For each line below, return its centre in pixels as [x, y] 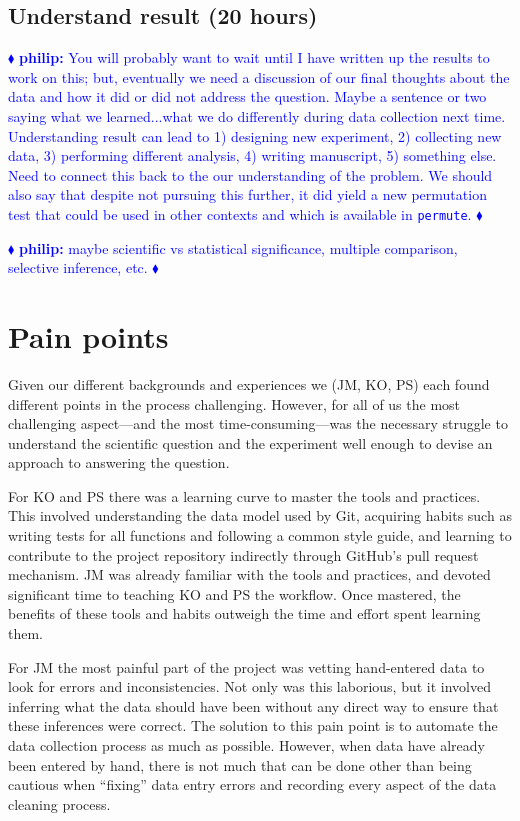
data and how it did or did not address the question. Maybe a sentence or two [247, 96]
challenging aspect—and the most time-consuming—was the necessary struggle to [258, 423]
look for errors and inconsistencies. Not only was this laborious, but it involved [249, 686]
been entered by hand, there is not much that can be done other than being [240, 764]
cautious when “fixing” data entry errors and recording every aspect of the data [252, 784]
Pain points [88, 335]
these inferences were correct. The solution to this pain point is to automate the [253, 725]
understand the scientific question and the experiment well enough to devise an [250, 442]
